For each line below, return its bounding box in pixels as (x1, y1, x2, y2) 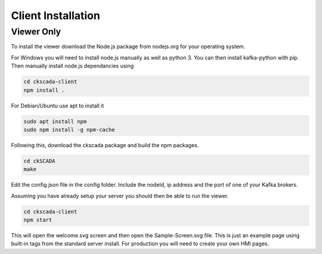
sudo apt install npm (23, 118, 87, 125)
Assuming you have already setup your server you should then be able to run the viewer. (11, 192, 229, 199)
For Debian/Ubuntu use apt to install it (11, 102, 104, 109)
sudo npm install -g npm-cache (23, 126, 116, 133)
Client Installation (11, 9, 101, 22)
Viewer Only (11, 26, 61, 37)
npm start (23, 216, 52, 224)
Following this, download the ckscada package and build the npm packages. (11, 141, 199, 148)
